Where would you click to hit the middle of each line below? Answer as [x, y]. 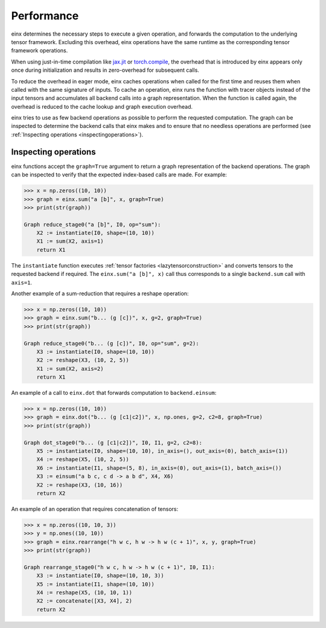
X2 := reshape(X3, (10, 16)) [80, 485]
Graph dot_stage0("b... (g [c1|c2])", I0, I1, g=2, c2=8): [113, 443]
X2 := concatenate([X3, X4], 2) [85, 601]
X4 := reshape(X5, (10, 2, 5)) [83, 460]
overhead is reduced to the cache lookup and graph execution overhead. [102, 106]
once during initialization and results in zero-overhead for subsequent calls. [105, 70]
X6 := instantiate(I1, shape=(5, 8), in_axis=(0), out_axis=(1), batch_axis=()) [159, 468]
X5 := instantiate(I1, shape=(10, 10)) [96, 584]
